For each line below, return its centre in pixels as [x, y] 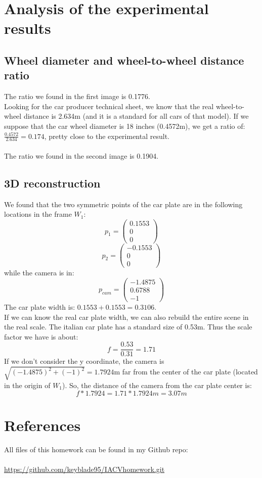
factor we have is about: [41, 336]
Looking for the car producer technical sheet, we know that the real [109, 106]
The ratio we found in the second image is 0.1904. [81, 155]
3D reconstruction [52, 183]
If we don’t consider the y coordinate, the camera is [84, 361]
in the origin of [27, 385]
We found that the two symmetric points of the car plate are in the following [123, 204]
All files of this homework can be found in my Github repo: [96, 449]
